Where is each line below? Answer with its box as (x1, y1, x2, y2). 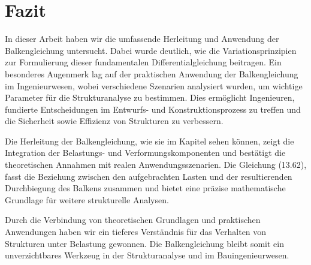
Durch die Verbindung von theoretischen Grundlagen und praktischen (5, 213, 261, 226)
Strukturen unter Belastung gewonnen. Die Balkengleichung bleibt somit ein (5, 237, 284, 249)
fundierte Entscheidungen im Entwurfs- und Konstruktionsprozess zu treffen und (5, 103, 301, 115)
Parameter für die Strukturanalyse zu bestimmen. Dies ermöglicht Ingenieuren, (5, 91, 295, 104)
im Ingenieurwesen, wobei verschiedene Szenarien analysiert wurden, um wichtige (5, 79, 303, 92)
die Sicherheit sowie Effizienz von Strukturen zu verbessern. (5, 115, 224, 127)
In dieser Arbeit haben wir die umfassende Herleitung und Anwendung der (5, 32, 279, 45)
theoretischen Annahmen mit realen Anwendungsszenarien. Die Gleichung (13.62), (5, 158, 307, 171)
